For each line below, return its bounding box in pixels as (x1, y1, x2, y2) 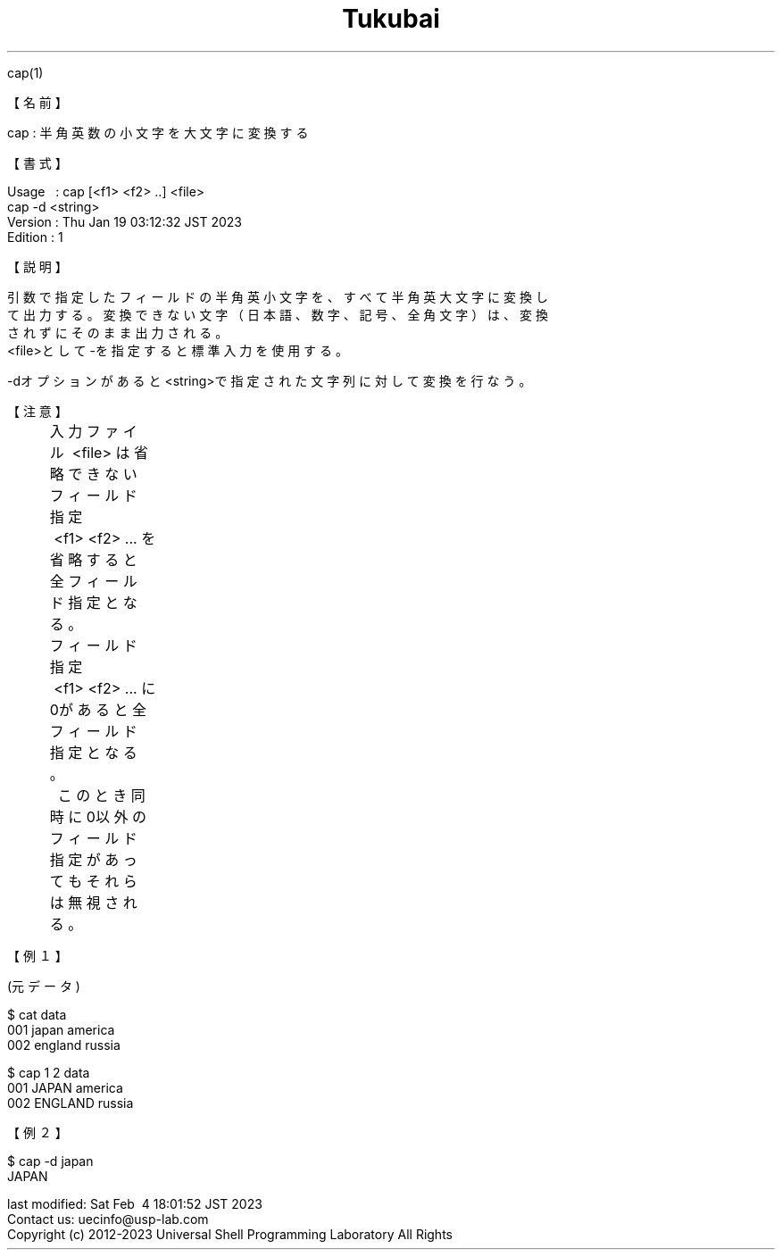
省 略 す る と (49, 550, 137, 569)
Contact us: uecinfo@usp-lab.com (7, 1211, 209, 1227)
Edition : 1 (7, 229, 63, 245)
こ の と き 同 (57, 786, 146, 804)
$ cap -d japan (7, 1153, 94, 1169)
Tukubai (342, 4, 440, 34)
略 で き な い (49, 464, 137, 483)
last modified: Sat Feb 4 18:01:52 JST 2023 (7, 1195, 262, 1211)
